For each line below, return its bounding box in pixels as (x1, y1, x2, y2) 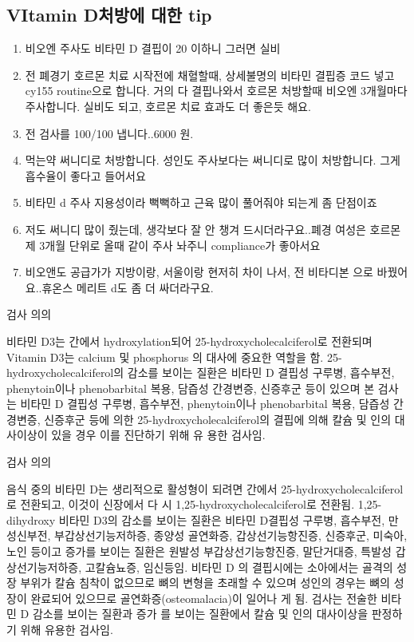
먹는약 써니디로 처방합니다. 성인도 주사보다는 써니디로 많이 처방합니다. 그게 (25, 152, 400, 168)
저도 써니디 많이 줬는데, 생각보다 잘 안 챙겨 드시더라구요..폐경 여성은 (25, 220, 366, 237)
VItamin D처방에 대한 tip (6, 2, 212, 27)
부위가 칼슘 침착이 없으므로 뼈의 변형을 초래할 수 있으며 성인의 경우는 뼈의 (20, 574, 390, 591)
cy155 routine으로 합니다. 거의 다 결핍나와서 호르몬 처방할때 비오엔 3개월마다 (25, 82, 408, 99)
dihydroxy (6, 511, 56, 528)
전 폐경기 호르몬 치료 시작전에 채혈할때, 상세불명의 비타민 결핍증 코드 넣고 (25, 66, 395, 83)
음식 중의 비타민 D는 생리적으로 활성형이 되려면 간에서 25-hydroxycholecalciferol (6, 480, 404, 497)
